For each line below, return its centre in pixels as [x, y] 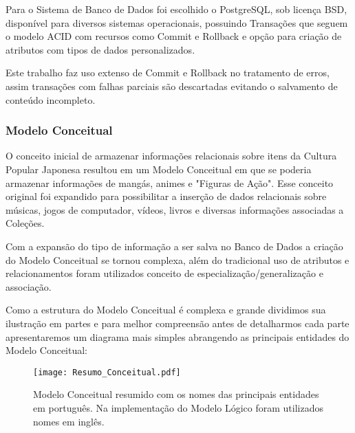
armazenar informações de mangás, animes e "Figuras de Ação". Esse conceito [170, 182]
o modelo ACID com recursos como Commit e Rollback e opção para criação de [174, 36]
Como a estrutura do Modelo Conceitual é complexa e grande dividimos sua [166, 310]
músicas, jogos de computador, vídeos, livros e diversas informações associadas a [175, 209]
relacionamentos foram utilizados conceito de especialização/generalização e [164, 273]
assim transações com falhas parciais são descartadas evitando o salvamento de [172, 86]
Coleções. [25, 223]
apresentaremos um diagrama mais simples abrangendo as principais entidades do [177, 336]
